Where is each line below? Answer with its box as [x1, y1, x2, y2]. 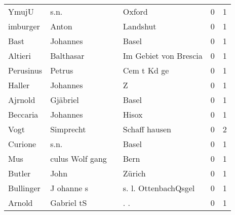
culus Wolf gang [50, 153, 107, 164]
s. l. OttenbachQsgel [123, 182, 195, 194]
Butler [8, 167, 31, 179]
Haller [8, 79, 30, 91]
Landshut [123, 20, 156, 32]
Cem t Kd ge [123, 64, 169, 76]
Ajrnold [8, 94, 35, 105]
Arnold [8, 197, 33, 208]
